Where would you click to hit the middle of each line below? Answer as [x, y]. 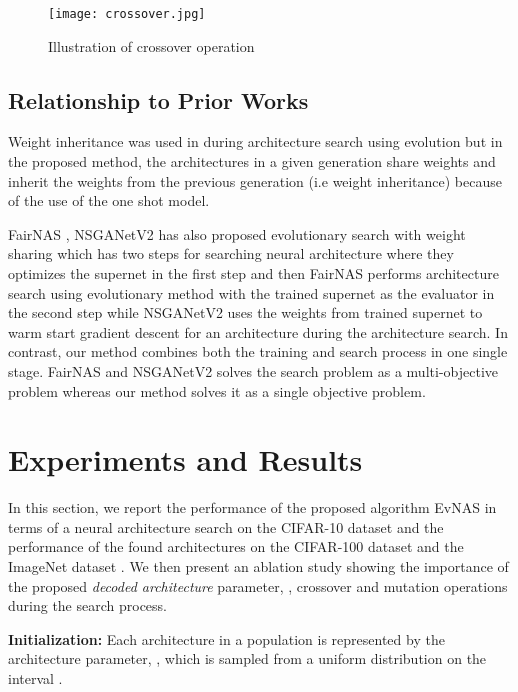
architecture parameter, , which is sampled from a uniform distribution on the [247, 658]
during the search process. [88, 605]
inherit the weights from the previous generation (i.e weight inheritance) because [255, 180]
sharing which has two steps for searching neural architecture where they [231, 253]
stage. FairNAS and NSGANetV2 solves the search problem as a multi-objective [253, 370]
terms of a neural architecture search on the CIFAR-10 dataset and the [226, 526]
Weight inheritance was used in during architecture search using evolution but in [255, 141]
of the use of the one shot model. [109, 200]
